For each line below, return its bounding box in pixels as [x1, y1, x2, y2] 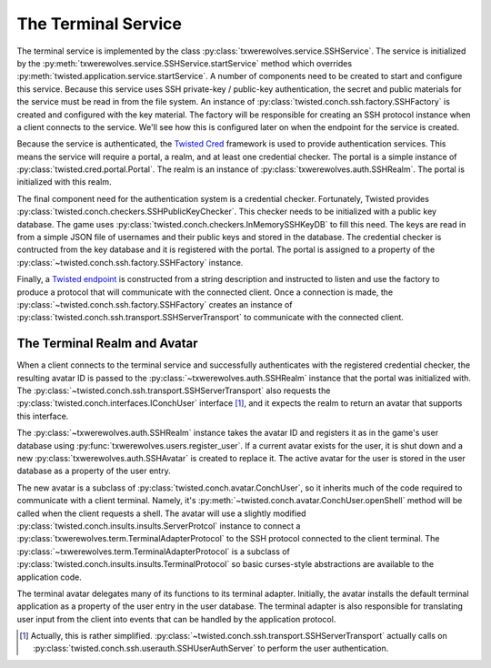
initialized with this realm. [16, 177, 112, 187]
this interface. [16, 410, 69, 421]
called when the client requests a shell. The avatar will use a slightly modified [16, 508, 306, 519]
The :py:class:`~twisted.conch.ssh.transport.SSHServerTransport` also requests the [16, 385, 331, 396]
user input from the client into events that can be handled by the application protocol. [16, 613, 336, 624]
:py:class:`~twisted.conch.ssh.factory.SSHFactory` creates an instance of [16, 299, 293, 309]
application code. [16, 572, 82, 582]
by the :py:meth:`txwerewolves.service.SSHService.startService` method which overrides [16, 57, 353, 68]
